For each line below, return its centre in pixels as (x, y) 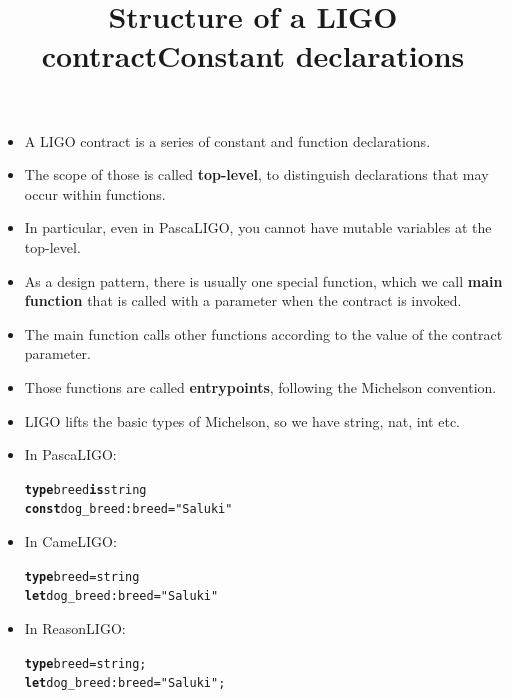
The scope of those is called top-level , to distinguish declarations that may (256, 174)
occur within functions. (95, 193)
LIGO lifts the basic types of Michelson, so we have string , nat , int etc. (242, 420)
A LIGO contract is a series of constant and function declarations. (227, 140)
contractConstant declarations (253, 55)
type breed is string (85, 489)
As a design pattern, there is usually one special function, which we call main (263, 280)
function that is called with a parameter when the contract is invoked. (243, 300)
